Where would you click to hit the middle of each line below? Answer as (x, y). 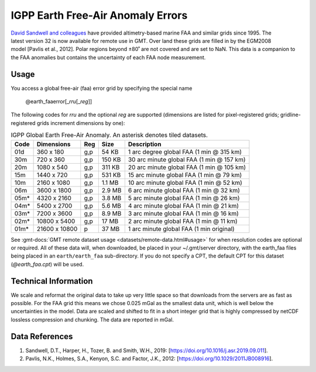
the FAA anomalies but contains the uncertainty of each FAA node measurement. (108, 57)
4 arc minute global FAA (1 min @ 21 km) (183, 205)
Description (145, 144)
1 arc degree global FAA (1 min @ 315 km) (185, 151)
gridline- (291, 115)
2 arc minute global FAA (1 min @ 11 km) (183, 221)
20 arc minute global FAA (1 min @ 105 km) (187, 167)
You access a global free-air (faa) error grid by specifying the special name (102, 88)
